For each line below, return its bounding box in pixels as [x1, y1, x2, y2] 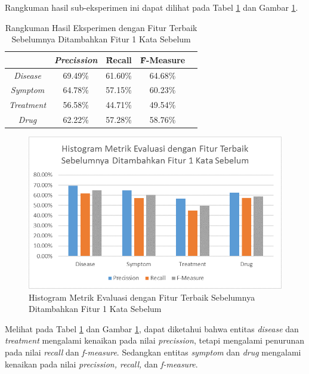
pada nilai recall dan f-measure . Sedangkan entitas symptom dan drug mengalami [5, 346, 301, 358]
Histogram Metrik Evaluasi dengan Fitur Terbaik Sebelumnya [29, 290, 255, 303]
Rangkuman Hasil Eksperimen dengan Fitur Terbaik [5, 21, 197, 33]
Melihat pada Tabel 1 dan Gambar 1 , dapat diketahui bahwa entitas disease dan [5, 322, 299, 335]
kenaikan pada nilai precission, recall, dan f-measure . [5, 357, 198, 370]
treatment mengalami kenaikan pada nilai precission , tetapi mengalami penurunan [5, 334, 305, 347]
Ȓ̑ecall [106, 53, 132, 66]
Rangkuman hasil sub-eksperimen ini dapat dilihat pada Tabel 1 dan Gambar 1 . [5, 1, 298, 13]
